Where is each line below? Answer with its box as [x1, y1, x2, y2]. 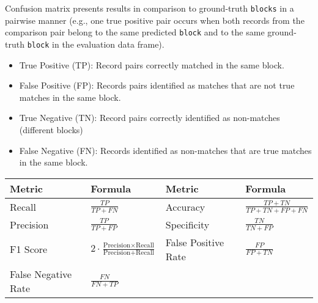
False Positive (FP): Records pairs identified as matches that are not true [19, 79, 295, 92]
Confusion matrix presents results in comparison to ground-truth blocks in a [5, 2, 294, 14]
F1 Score [10, 242, 48, 257]
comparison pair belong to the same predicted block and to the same [5, 26, 265, 38]
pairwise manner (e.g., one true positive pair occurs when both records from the [5, 13, 305, 26]
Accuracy [165, 199, 205, 214]
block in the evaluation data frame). [27, 37, 165, 50]
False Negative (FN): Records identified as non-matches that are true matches [19, 144, 312, 156]
